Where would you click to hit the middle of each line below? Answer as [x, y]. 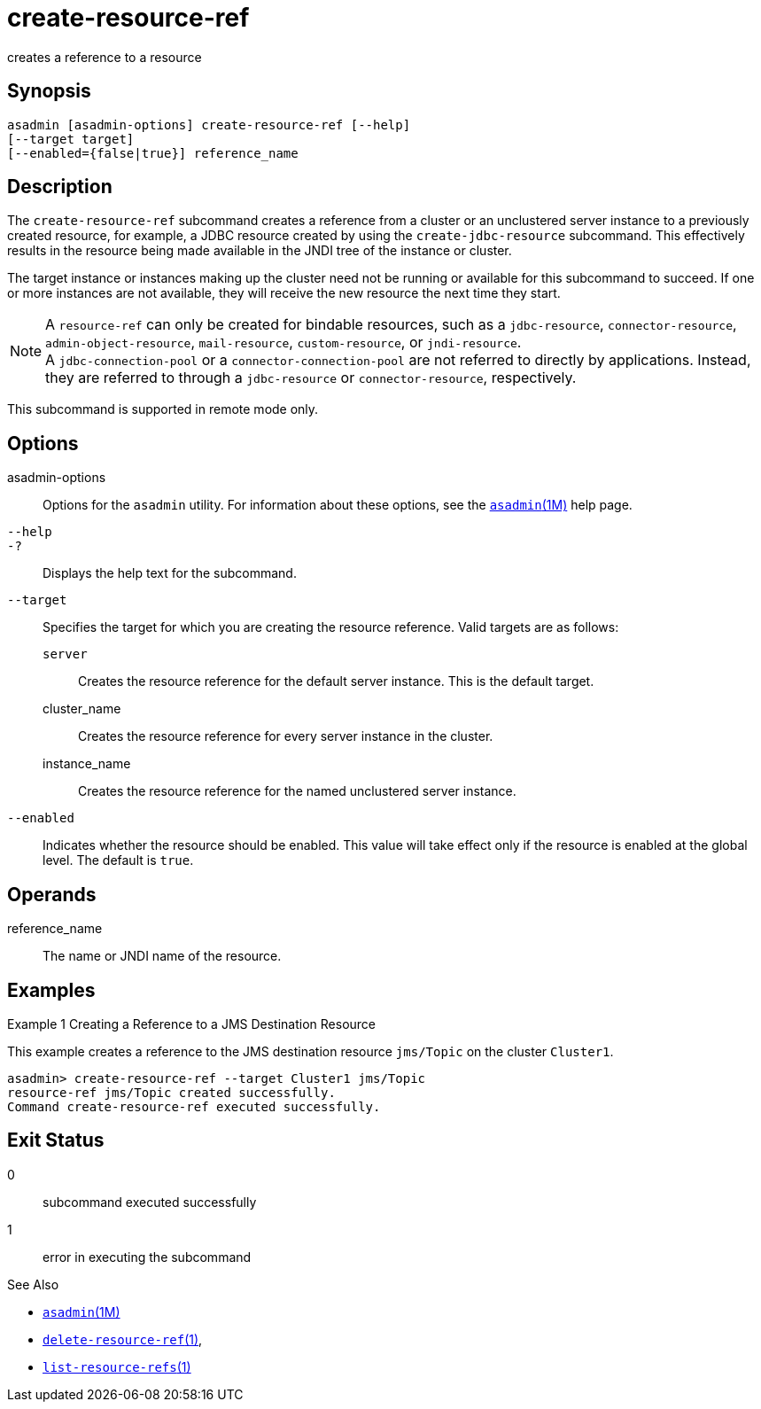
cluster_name [82, 709]
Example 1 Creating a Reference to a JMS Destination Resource [192, 1024]
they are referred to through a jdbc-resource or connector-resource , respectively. [311, 378]
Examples [51, 990]
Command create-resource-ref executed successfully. [194, 1106]
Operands [52, 894]
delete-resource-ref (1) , [123, 1339]
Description [60, 187]
